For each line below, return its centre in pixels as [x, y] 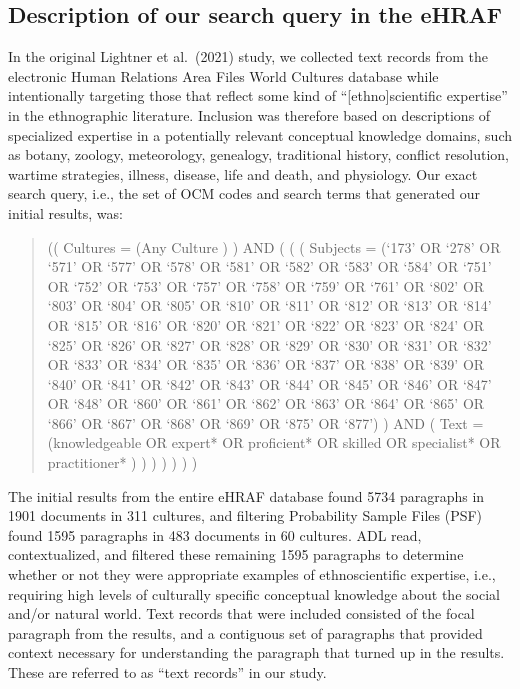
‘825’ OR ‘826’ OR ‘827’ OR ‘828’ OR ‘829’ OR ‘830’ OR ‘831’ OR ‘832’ [269, 344]
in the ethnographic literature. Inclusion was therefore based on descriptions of [249, 114]
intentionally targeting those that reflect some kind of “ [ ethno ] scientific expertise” [258, 95]
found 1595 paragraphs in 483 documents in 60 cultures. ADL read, [215, 534]
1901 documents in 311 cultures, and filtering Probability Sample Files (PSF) [245, 515]
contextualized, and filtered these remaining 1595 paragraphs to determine [236, 554]
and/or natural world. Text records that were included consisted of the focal [241, 613]
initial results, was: [65, 212]
